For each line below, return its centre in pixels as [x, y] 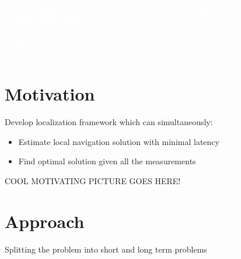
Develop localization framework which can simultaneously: [109, 122]
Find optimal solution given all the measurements [107, 161]
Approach [45, 221]
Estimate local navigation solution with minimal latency [119, 141]
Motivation [50, 94]
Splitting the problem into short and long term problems [106, 249]
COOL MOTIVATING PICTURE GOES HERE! [93, 180]
